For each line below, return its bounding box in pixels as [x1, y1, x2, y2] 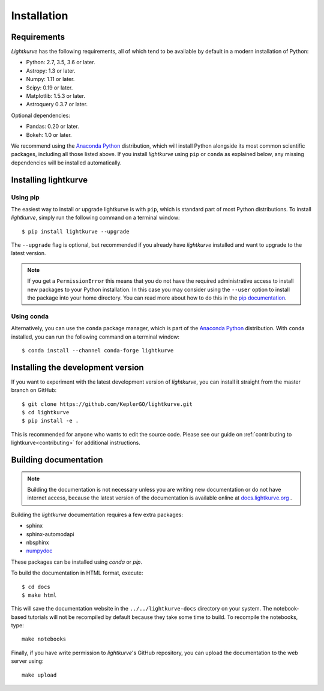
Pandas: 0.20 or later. [26, 123, 79, 130]
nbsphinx [26, 539, 49, 546]
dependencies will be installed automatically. [11, 159, 122, 166]
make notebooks [22, 636, 67, 642]
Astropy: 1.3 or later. [26, 67, 76, 74]
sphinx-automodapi [26, 530, 74, 537]
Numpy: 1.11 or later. [26, 76, 75, 83]
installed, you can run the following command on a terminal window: [11, 333, 180, 340]
